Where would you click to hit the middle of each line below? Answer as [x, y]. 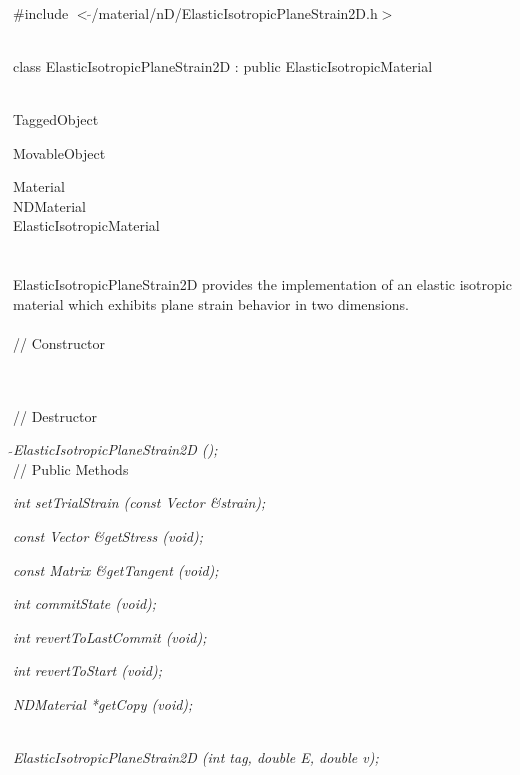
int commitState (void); [85, 603]
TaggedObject [56, 118]
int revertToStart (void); [88, 670]
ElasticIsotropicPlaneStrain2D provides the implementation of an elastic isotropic [262, 284]
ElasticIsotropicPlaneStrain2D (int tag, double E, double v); [196, 757]
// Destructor [55, 415]
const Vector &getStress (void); [108, 536]
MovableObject [59, 152]
